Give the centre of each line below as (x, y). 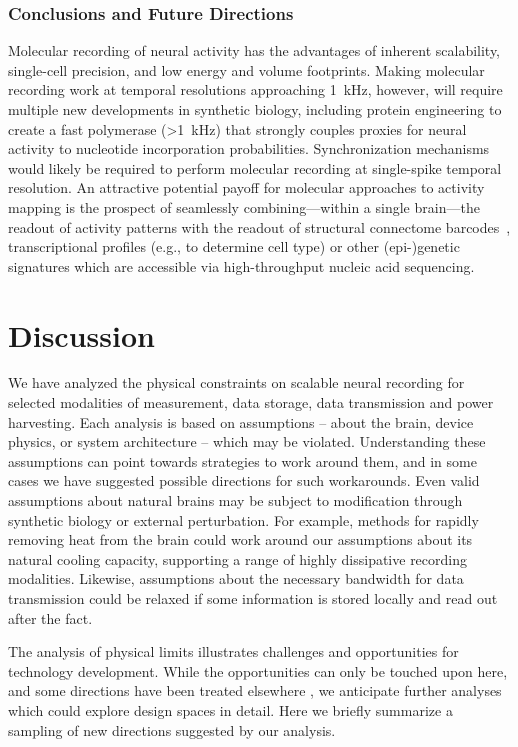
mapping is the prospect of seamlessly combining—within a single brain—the (244, 206)
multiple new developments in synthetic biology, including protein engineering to (255, 109)
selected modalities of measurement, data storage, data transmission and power (251, 402)
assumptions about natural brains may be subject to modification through (235, 500)
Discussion (81, 334)
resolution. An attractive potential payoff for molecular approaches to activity (246, 187)
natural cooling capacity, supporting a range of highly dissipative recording (238, 558)
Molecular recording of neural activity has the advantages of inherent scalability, (254, 50)
